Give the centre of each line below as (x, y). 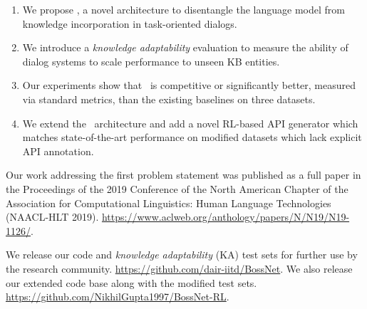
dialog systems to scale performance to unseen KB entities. (151, 61)
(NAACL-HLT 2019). (52, 217)
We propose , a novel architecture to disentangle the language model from (183, 9)
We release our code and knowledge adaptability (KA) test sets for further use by (182, 255)
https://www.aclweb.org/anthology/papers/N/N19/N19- (226, 217)
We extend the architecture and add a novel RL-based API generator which (190, 123)
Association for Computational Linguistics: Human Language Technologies (169, 203)
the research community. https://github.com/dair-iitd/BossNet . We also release (179, 268)
